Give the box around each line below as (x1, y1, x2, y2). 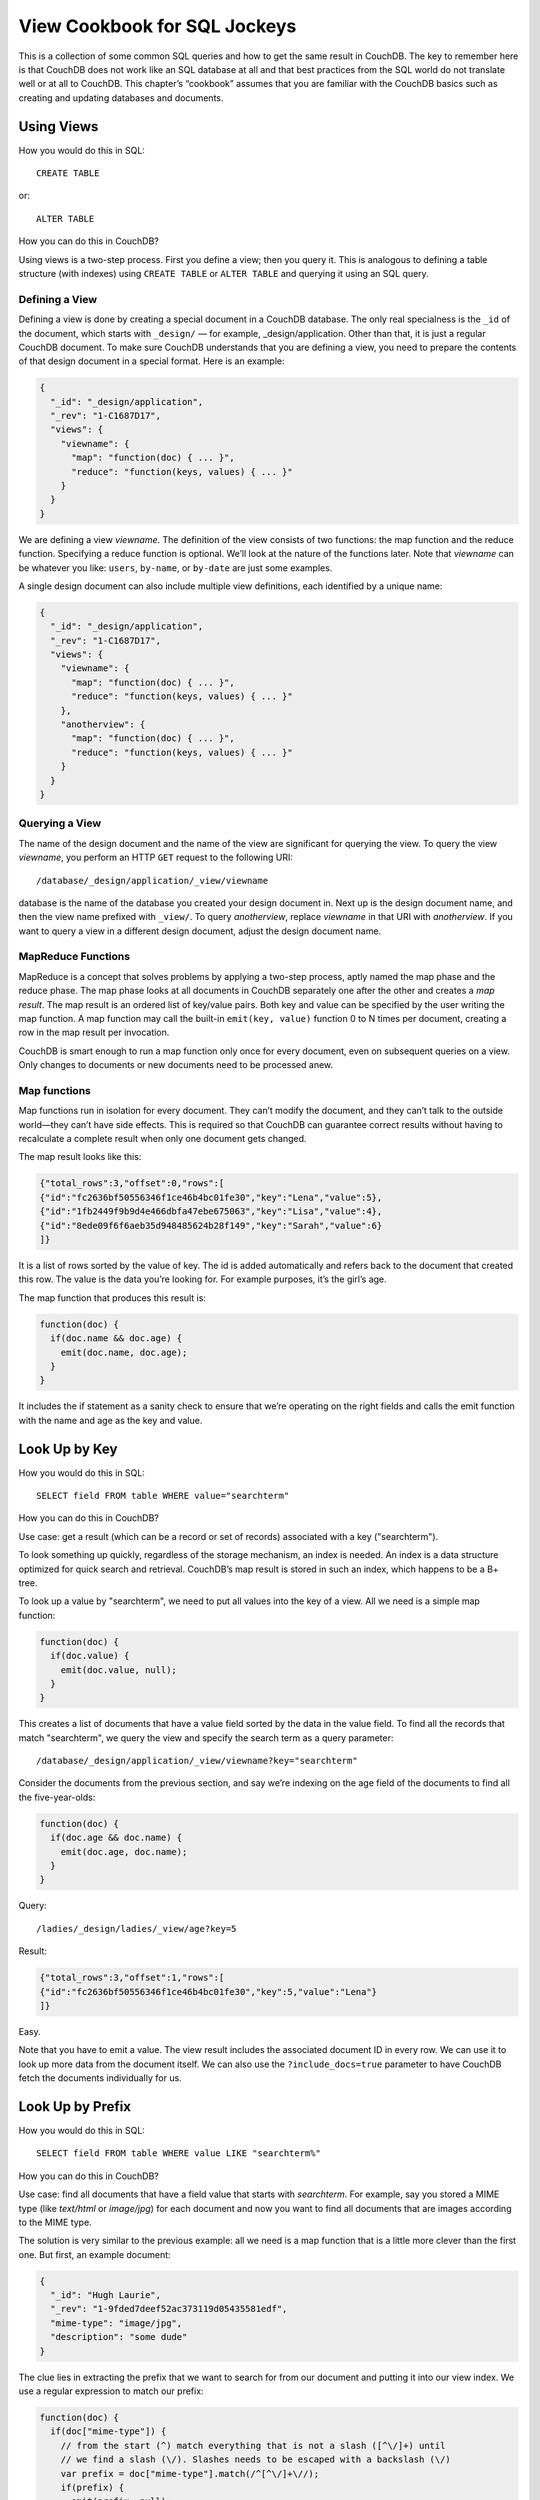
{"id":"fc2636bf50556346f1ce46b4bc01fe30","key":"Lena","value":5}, (39, 1191, 383, 1203)
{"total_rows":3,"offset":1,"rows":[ (39, 1972, 225, 1984)
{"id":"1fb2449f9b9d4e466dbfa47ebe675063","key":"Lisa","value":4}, (39, 1206, 383, 1217)
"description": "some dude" (50, 2331, 188, 2343)
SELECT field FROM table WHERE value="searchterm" (36, 1490, 290, 1502)
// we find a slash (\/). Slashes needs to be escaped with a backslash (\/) (60, 2454, 452, 2465)
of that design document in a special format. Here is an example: (18, 355, 285, 367)
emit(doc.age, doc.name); (60, 1846, 188, 1857)
